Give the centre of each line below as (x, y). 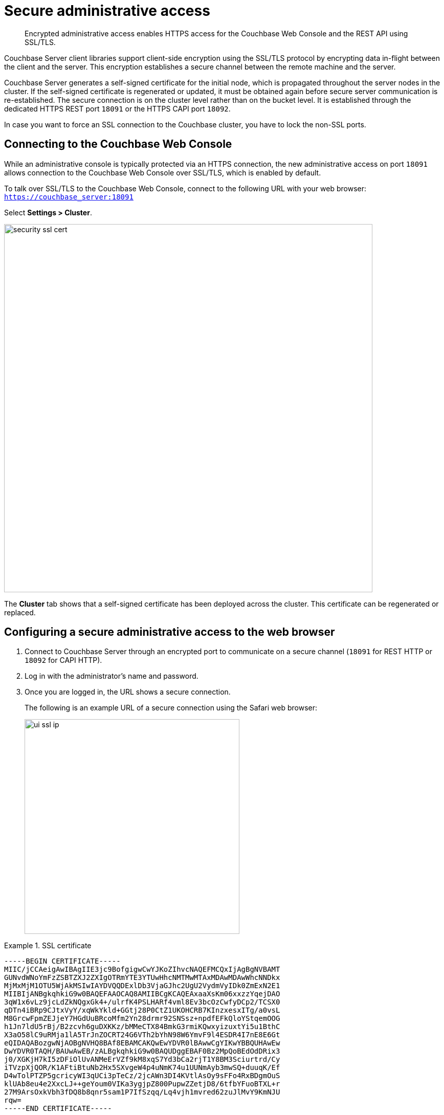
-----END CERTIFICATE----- (58, 1109)
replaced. (20, 612)
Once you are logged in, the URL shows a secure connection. (128, 692)
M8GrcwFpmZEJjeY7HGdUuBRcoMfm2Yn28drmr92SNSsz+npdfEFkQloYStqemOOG (142, 1019)
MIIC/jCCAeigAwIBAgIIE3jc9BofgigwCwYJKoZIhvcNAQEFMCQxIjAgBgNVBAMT (142, 969)
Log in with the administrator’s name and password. (112, 676)
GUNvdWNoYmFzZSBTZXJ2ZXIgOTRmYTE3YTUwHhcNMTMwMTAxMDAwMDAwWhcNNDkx (142, 978)
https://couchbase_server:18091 (69, 197)
